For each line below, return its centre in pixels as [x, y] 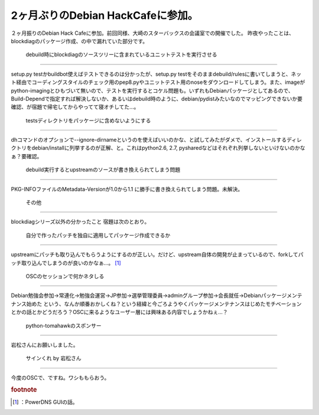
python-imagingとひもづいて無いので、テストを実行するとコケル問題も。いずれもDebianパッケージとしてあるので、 [152, 90]
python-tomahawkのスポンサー [64, 325]
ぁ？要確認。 [27, 156]
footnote [24, 390]
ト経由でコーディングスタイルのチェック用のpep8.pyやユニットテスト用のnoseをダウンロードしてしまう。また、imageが [158, 82]
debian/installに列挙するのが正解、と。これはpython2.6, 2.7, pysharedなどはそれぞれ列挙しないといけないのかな [168, 148]
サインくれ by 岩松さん [54, 358]
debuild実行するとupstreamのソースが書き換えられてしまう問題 [103, 170]
